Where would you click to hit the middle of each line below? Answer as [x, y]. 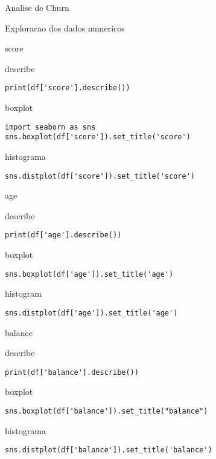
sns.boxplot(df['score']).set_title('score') [98, 137]
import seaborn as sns [50, 127]
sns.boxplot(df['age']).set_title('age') [89, 274]
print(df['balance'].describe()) [72, 372]
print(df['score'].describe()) [68, 88]
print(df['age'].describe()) [63, 235]
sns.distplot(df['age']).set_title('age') [91, 313]
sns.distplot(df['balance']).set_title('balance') [109, 450]
